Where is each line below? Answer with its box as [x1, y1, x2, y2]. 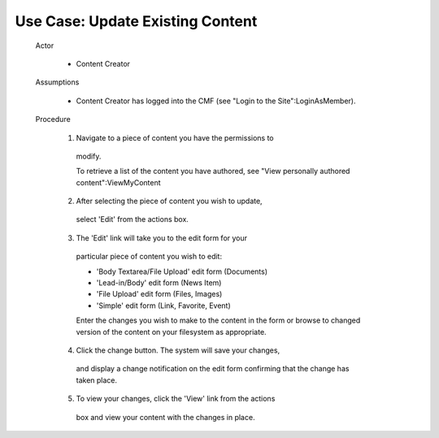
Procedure [35, 115, 71, 124]
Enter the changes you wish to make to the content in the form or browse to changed [76, 315, 361, 325]
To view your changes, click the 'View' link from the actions [76, 394, 276, 404]
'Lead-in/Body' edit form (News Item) [96, 278, 222, 288]
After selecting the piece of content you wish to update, [76, 196, 263, 206]
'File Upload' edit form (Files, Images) [96, 289, 223, 299]
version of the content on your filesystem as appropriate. [76, 327, 267, 336]
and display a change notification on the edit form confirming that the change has [76, 364, 350, 374]
